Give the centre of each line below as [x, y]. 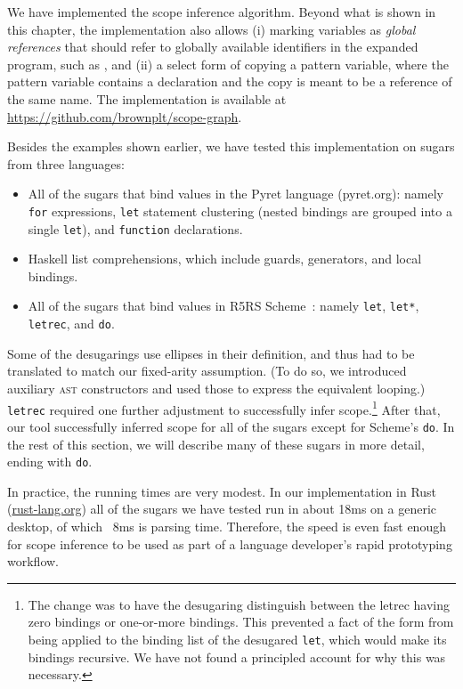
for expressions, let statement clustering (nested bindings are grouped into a [240, 211]
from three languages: [66, 163]
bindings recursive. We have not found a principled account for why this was [237, 657]
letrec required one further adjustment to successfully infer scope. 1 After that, [224, 408]
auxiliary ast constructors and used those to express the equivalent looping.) [216, 388]
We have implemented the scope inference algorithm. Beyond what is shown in [222, 12]
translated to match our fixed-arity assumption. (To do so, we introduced [207, 371]
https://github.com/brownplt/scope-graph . [125, 116]
